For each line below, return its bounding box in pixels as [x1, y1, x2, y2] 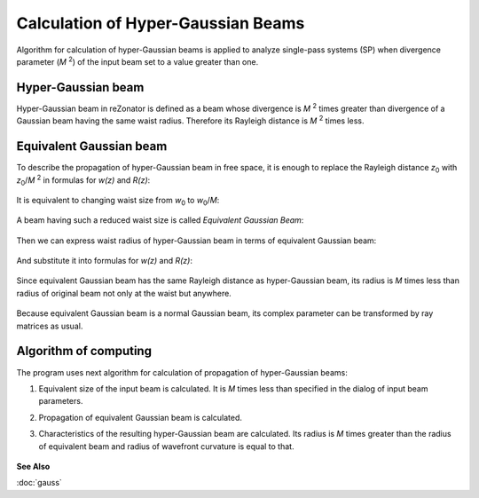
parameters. [38, 396, 83, 407]
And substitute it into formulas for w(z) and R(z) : [16, 256, 192, 266]
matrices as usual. [16, 320, 83, 331]
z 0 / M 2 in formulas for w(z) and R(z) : [16, 173, 151, 187]
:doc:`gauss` [16, 478, 62, 488]
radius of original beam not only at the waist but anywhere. [16, 288, 232, 298]
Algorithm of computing [16, 344, 153, 359]
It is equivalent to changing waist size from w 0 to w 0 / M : [16, 194, 220, 208]
